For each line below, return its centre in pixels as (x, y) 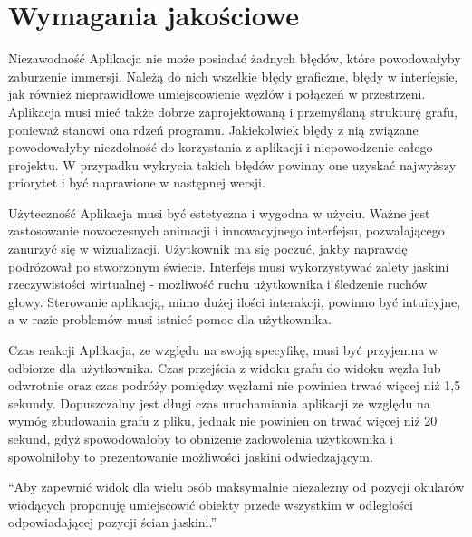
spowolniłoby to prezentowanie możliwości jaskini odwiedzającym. (191, 456)
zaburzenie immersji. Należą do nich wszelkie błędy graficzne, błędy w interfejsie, (233, 76)
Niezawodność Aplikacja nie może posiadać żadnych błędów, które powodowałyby (235, 58)
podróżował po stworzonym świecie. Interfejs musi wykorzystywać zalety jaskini (229, 266)
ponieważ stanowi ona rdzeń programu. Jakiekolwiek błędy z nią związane (213, 129)
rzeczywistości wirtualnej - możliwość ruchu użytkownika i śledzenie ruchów (218, 284)
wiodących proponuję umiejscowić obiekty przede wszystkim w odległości (211, 504)
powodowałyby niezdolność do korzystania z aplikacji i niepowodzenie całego (221, 147)
